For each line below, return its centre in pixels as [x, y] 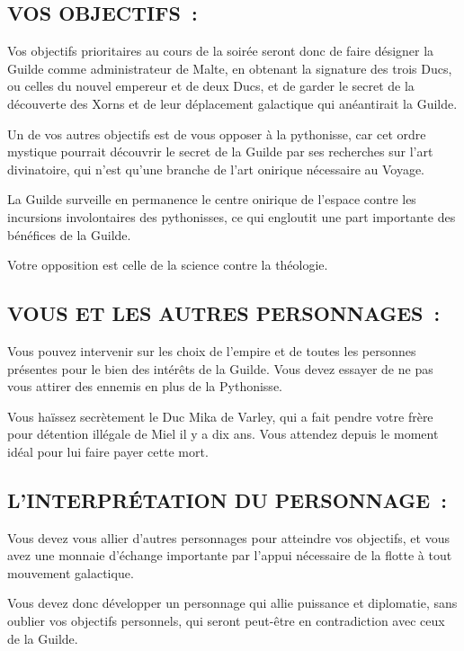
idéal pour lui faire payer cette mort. [108, 451]
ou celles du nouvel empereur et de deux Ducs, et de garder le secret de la [211, 86]
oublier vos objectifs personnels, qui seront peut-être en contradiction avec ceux [226, 621]
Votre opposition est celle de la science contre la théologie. [168, 265]
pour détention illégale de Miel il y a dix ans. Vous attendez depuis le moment [223, 434]
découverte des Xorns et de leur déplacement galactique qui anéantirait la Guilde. [232, 103]
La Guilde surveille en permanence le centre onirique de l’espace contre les [212, 199]
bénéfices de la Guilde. [69, 234]
